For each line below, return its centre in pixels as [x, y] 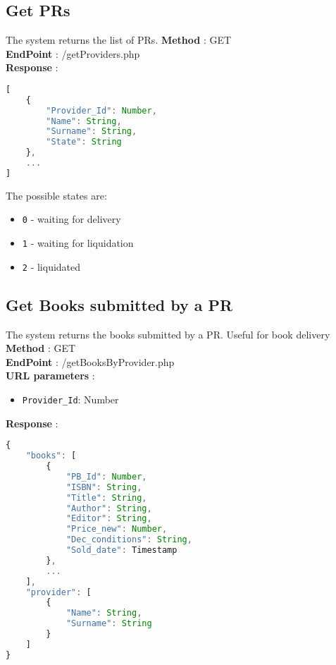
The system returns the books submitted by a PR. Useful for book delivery [168, 334]
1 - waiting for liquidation [78, 243]
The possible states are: [56, 195]
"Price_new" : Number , [117, 529]
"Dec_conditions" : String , [129, 540]
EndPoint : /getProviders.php [73, 53]
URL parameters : [50, 376]
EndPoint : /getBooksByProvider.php [90, 361]
